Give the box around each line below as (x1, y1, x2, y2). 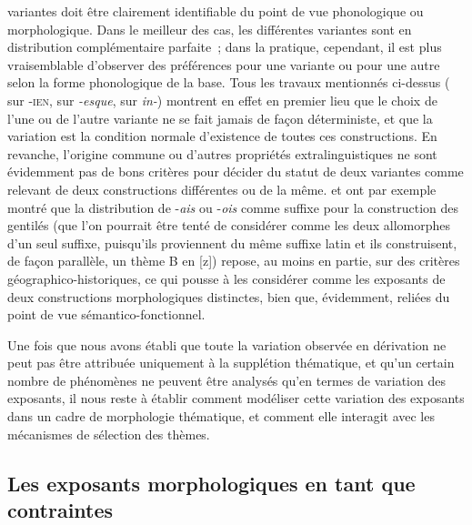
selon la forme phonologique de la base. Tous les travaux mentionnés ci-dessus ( (7, 73, 450, 92)
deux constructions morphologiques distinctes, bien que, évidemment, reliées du (7, 287, 450, 306)
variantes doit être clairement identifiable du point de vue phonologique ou (7, 2, 424, 20)
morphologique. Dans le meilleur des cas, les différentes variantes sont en (7, 19, 412, 38)
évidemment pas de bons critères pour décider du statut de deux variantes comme (7, 162, 464, 181)
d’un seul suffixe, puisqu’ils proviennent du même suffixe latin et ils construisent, (7, 233, 457, 252)
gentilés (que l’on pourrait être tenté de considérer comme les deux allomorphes (7, 216, 451, 235)
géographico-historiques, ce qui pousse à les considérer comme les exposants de (7, 268, 446, 288)
